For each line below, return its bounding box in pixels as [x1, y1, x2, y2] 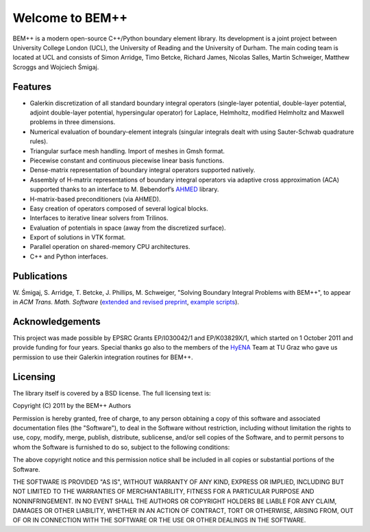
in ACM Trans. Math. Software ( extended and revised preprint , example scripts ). [12, 298, 240, 306]
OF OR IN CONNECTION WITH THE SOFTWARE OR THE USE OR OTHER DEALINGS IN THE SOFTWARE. [12, 516, 306, 524]
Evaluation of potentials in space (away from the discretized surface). [29, 223, 226, 232]
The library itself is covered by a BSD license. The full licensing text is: [12, 389, 212, 397]
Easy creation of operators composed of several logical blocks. [29, 204, 208, 213]
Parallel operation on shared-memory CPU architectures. [29, 243, 190, 251]
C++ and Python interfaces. [29, 252, 108, 261]
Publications [12, 270, 68, 282]
